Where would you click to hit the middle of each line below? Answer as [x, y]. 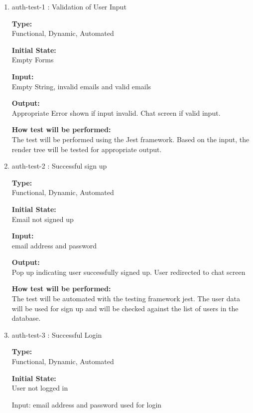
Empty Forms [33, 60]
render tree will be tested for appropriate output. [87, 149]
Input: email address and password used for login [87, 404]
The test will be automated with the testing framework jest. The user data [126, 299]
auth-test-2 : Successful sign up [59, 166]
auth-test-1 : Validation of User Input [69, 6]
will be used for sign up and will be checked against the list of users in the [125, 308]
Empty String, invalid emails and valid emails [81, 86]
